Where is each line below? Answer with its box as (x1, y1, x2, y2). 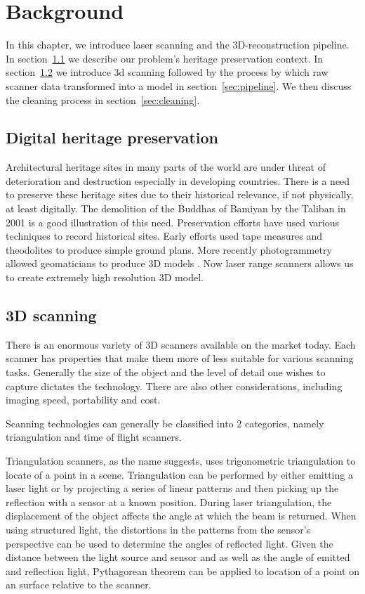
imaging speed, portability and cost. (6, 392, 161, 407)
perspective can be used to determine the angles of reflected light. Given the (6, 536, 333, 550)
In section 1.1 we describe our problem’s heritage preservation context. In (6, 51, 324, 65)
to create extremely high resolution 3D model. (6, 270, 204, 285)
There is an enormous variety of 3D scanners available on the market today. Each (6, 337, 356, 351)
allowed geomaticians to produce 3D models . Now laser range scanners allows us (6, 256, 354, 271)
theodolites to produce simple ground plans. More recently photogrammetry (6, 242, 332, 257)
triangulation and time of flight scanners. (6, 430, 182, 444)
